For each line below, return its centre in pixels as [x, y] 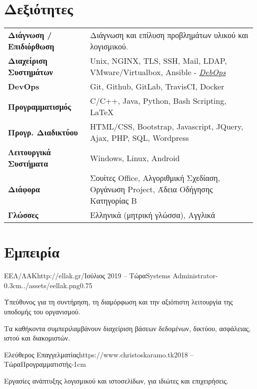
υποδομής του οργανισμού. [42, 312]
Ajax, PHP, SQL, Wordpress [139, 138]
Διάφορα [24, 189]
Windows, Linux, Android [135, 158]
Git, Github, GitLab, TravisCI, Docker [157, 86]
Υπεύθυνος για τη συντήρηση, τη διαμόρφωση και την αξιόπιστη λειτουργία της [119, 302]
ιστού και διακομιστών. [37, 338]
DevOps [24, 86]
